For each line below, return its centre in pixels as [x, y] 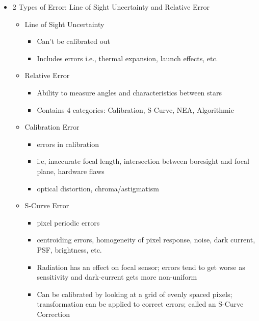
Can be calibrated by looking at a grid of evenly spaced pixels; [135, 294]
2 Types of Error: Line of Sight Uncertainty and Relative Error [111, 7]
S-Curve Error [47, 205]
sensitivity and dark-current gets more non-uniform [117, 277]
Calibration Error [52, 127]
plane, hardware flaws [71, 171]
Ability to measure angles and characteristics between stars [129, 92]
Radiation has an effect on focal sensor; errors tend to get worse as [141, 267]
